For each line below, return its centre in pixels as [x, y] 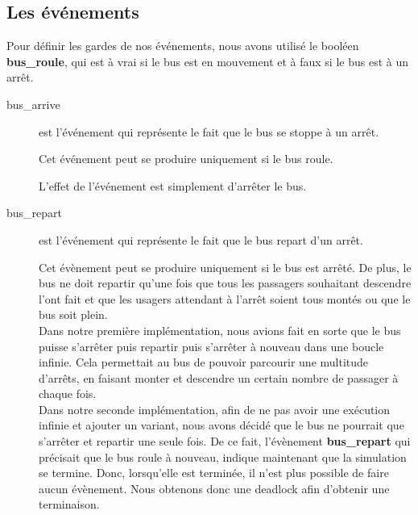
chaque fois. [68, 394]
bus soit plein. [73, 314]
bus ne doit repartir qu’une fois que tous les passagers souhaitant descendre [225, 283]
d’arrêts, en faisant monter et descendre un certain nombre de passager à [219, 377]
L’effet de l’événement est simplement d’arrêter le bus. [173, 185]
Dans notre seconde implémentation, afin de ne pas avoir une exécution [215, 409]
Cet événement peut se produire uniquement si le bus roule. [186, 159]
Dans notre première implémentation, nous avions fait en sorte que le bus [220, 330]
